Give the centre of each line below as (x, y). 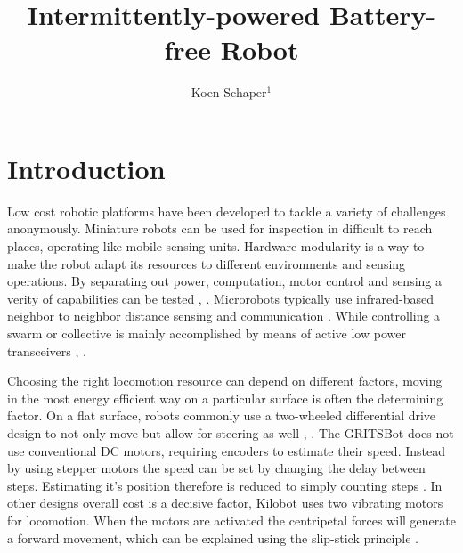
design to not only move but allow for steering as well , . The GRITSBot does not (231, 432)
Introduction (86, 168)
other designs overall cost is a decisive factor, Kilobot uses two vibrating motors (225, 503)
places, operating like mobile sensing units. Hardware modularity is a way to (216, 246)
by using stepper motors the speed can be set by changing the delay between (216, 468)
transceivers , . (47, 350)
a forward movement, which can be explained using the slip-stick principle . (213, 537)
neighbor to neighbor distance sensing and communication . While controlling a (224, 316)
